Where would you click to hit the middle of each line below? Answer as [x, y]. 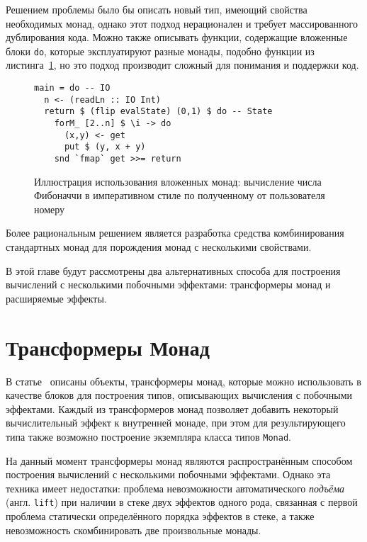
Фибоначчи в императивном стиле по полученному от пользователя [180, 195]
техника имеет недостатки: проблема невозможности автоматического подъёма [175, 488]
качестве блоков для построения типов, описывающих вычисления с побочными [179, 395]
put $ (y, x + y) [105, 147]
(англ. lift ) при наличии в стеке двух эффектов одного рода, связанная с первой [182, 502]
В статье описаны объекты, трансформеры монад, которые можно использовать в [183, 381]
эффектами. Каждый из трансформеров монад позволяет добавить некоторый [172, 408]
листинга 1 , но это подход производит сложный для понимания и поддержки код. [182, 65]
